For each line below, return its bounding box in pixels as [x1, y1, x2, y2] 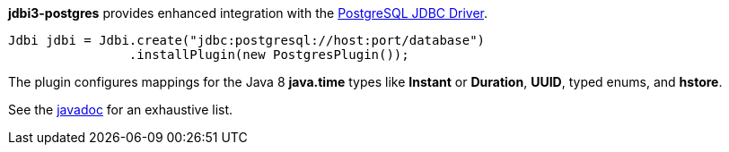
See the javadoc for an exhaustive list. [8, 102, 233, 117]
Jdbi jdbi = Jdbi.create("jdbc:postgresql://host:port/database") [8, 33, 486, 47]
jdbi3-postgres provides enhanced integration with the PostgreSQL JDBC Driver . [8, 5, 488, 21]
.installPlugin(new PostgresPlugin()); [128, 47, 409, 62]
